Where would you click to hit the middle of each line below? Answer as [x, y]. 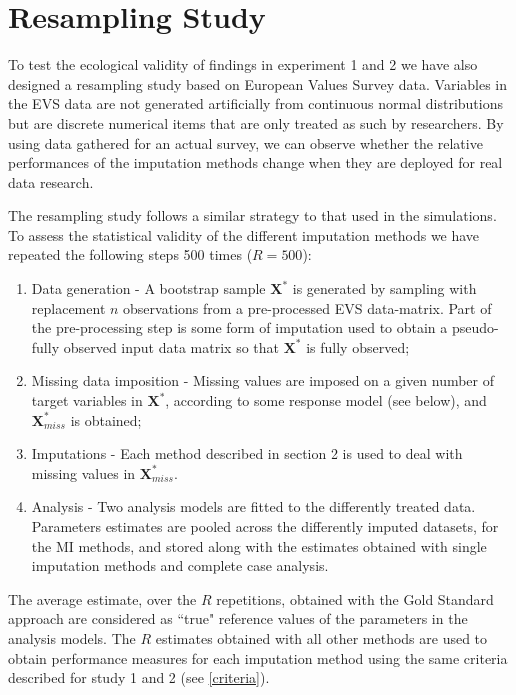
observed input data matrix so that [171, 346]
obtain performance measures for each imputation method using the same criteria [258, 657]
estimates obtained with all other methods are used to [321, 637]
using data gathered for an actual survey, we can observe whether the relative [245, 142]
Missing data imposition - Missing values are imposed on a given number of [263, 380]
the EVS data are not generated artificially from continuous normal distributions [255, 103]
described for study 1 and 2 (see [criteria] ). [139, 677]
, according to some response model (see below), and [326, 400]
